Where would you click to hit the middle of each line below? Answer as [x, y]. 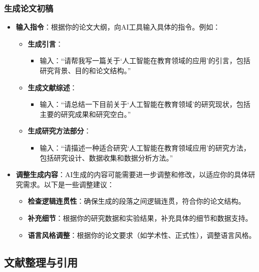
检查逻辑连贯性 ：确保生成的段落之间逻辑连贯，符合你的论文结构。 [137, 201]
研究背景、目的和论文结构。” [85, 70]
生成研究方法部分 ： [59, 131]
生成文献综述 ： [52, 87]
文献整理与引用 [41, 262]
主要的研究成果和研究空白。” [85, 114]
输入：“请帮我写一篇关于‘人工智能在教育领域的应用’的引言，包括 [145, 60]
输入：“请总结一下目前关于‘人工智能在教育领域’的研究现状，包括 [145, 104]
